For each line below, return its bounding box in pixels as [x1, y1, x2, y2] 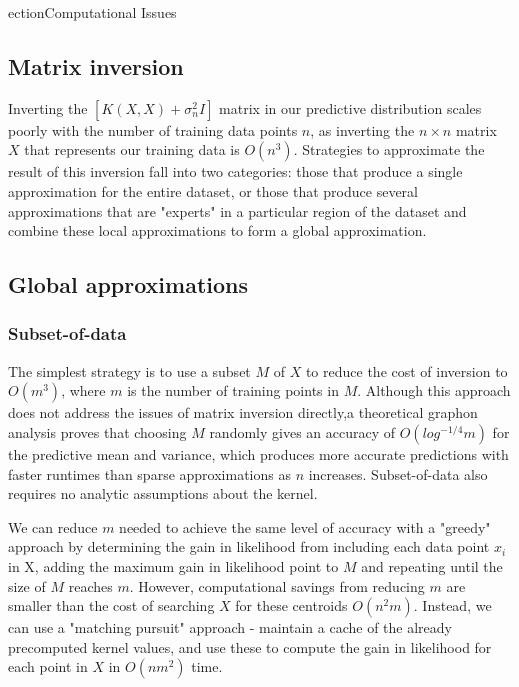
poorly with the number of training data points [8, 119, 298, 140]
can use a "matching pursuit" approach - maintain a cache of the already [8, 617, 452, 638]
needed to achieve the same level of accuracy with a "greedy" [119, 516, 491, 537]
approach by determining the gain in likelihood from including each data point [8, 536, 490, 557]
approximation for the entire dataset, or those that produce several [8, 180, 418, 201]
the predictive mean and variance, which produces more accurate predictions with [8, 443, 509, 464]
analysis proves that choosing [8, 421, 187, 442]
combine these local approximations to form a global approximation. [8, 220, 427, 241]
